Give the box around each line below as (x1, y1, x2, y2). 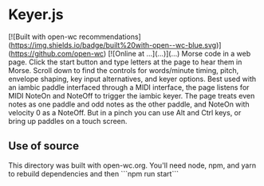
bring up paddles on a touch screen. (8, 116, 128, 126)
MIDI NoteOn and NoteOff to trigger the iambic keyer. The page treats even (8, 91, 255, 100)
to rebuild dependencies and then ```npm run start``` (8, 169, 179, 178)
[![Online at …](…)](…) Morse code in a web (107, 48, 251, 58)
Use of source (8, 139, 80, 153)
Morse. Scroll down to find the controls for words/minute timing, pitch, (8, 65, 239, 75)
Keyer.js (8, 6, 64, 24)
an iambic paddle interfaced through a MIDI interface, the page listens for (8, 82, 250, 92)
